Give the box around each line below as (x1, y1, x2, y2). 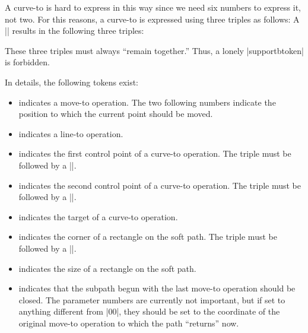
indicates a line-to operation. (18, 127, 123, 139)
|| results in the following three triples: (5, 24, 144, 37)
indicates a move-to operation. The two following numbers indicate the (18, 96, 276, 108)
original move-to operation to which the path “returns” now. (18, 316, 239, 329)
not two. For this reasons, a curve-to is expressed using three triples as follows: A (5, 12, 300, 25)
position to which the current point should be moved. (18, 107, 213, 120)
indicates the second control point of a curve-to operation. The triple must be (18, 179, 301, 191)
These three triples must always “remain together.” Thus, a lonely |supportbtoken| (5, 44, 304, 56)
